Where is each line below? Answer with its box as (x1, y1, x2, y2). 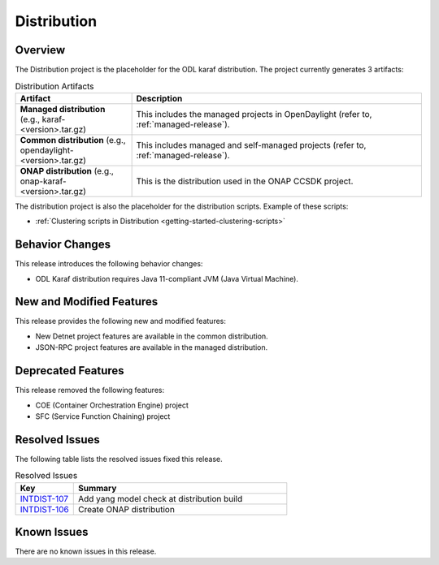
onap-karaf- (20, 175, 67, 187)
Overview (15, 43, 66, 57)
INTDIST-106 (20, 503, 69, 515)
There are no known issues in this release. (15, 546, 157, 556)
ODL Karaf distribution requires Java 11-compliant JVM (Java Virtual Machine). (35, 274, 298, 283)
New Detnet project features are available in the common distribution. (35, 331, 268, 341)
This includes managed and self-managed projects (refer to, (136, 139, 367, 150)
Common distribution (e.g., (20, 134, 126, 145)
